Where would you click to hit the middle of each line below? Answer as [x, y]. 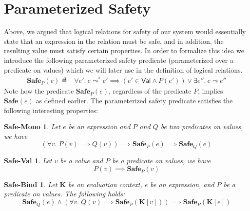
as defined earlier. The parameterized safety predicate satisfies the [134, 100]
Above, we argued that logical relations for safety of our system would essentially [125, 31]
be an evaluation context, [105, 184]
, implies [211, 91]
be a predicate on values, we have [162, 161]
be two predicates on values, [202, 126]
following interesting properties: [51, 110]
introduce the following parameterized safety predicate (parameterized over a [119, 60]
